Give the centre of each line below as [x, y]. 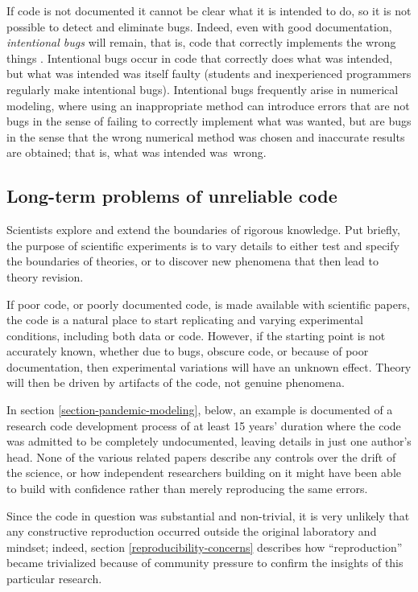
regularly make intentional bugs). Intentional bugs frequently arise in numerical [203, 89]
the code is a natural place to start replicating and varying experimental [185, 320]
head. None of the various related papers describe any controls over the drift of [201, 456]
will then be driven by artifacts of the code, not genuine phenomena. [176, 382]
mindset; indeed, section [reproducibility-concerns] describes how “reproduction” [205, 547]
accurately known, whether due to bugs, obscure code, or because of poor [188, 351]
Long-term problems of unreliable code [172, 196]
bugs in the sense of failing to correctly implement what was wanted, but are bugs [209, 121]
